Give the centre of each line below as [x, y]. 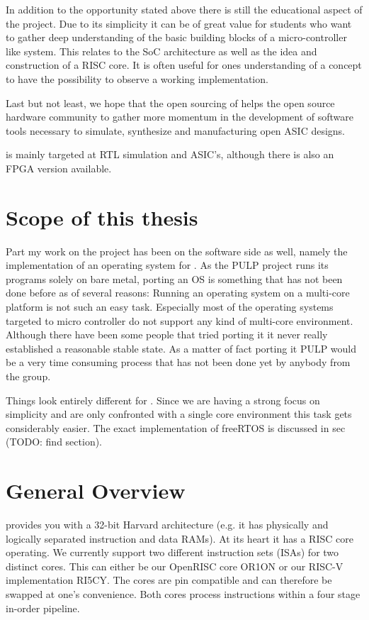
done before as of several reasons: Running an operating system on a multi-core [178, 293]
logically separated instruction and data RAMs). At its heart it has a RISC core [180, 538]
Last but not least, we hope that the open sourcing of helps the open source [170, 103]
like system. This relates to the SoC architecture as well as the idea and [161, 51]
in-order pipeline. [43, 608]
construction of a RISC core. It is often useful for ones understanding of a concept [184, 65]
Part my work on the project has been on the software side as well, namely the [177, 251]
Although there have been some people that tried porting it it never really [167, 334]
